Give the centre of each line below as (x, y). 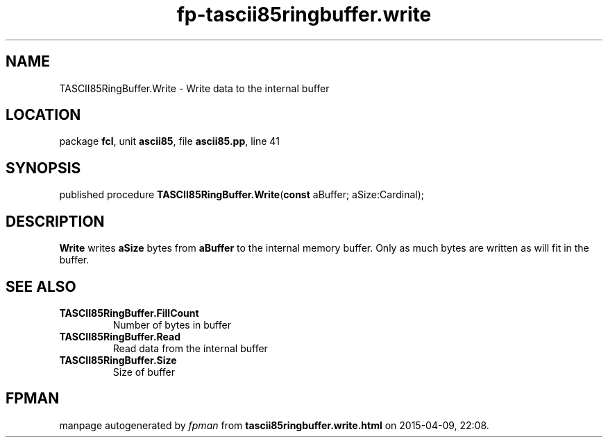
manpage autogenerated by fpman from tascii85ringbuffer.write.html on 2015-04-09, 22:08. (274, 425)
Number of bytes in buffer (172, 324)
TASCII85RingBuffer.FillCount (129, 313)
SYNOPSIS (43, 168)
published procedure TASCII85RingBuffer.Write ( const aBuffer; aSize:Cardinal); (242, 195)
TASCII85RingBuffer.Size (118, 360)
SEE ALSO (41, 286)
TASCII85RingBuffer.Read (120, 336)
